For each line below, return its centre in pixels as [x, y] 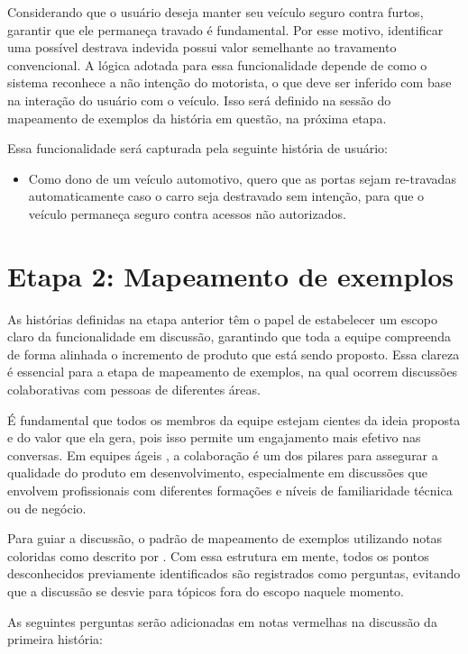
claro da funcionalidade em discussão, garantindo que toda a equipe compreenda [229, 336]
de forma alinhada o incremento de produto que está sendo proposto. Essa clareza [234, 354]
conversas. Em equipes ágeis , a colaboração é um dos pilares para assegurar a [223, 454]
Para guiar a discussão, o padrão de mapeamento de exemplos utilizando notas [225, 538]
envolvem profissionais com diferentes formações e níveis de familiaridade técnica [230, 490]
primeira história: [55, 639]
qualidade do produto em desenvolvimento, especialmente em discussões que [217, 472]
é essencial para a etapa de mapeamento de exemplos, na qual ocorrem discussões [233, 372]
